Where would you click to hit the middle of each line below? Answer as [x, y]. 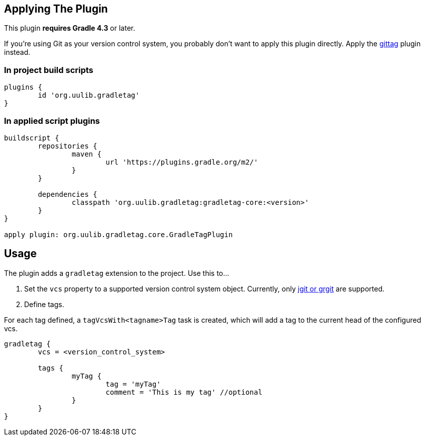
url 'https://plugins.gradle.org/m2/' [182, 162]
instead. [17, 52]
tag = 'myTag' [133, 384]
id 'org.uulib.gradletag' [89, 95]
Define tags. [44, 304]
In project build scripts [49, 70]
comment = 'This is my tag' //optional [184, 392]
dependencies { [68, 194]
